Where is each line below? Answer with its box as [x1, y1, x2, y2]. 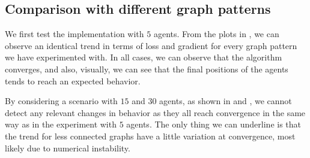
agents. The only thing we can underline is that [126, 118, 302, 130]
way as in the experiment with [5, 118, 117, 130]
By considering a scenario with [5, 95, 118, 107]
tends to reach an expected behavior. [5, 74, 141, 87]
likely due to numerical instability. [5, 141, 130, 154]
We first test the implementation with [5, 28, 144, 40]
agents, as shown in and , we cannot [159, 95, 292, 107]
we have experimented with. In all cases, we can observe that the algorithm [5, 51, 282, 63]
